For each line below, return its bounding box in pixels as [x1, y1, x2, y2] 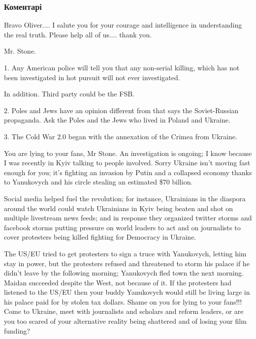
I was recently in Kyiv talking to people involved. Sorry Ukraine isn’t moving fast [4, 157, 251, 168]
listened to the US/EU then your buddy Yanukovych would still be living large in [4, 287, 250, 297]
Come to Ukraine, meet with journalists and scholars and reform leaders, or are [4, 306, 244, 316]
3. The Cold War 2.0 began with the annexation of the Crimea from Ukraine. [4, 131, 237, 141]
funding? [4, 325, 30, 336]
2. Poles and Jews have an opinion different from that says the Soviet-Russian [4, 105, 239, 115]
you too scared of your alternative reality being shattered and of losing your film [4, 316, 247, 326]
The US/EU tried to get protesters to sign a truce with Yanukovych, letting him [4, 248, 247, 258]
